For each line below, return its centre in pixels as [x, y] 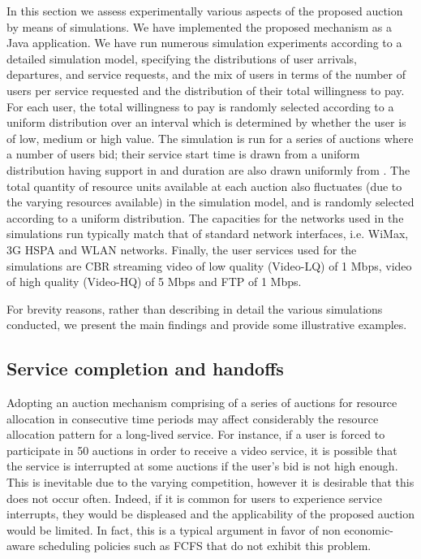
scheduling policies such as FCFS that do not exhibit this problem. [205, 546]
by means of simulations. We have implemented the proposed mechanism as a [199, 26]
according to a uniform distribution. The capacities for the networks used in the [205, 217]
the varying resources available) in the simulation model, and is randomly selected [210, 202]
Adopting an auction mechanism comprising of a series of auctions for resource [202, 403]
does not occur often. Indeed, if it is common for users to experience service [194, 498]
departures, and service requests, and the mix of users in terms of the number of [206, 74]
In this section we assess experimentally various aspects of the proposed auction [205, 11]
